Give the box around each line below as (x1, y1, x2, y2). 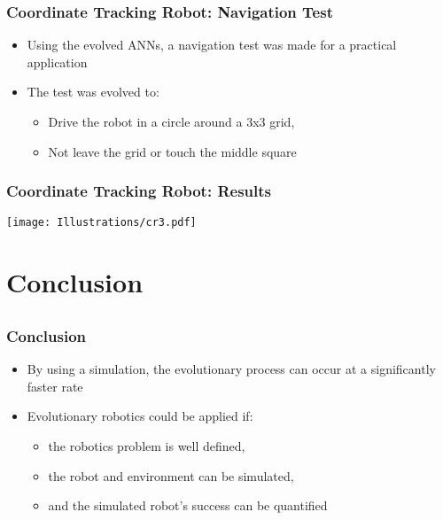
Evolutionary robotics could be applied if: (27, 407, 253, 425)
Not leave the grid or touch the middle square (48, 142, 297, 160)
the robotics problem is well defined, (48, 436, 245, 454)
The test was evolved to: (27, 82, 159, 101)
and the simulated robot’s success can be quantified (48, 496, 328, 515)
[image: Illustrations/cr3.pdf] (6, 216, 197, 229)
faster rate (27, 376, 83, 395)
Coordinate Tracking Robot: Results (6, 180, 271, 202)
